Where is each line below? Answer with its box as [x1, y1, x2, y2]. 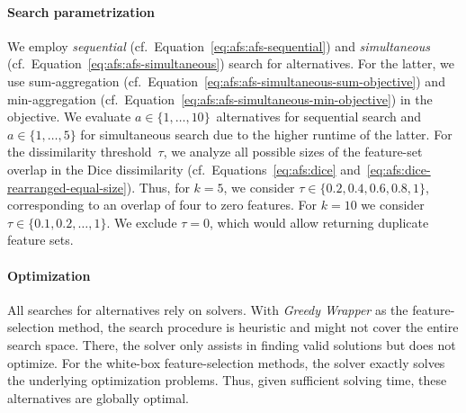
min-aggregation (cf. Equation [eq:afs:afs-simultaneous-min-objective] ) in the [7, 89, 433, 108]
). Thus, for [126, 177, 190, 196]
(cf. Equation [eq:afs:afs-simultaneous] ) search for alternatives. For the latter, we [7, 54, 454, 73]
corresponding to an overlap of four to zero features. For [7, 195, 318, 214]
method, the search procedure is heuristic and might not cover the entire [58, 318, 459, 337]
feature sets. [7, 230, 74, 249]
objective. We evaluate [7, 107, 131, 126]
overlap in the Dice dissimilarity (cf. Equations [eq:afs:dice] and [7, 159, 361, 178]
